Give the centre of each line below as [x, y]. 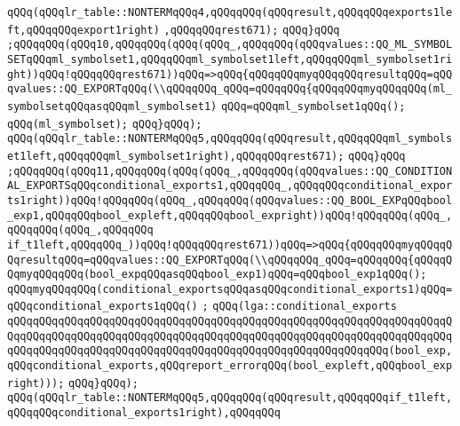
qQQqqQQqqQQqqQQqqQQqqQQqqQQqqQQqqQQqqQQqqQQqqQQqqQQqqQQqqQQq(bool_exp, [230, 351]
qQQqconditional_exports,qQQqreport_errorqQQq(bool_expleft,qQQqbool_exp [230, 366]
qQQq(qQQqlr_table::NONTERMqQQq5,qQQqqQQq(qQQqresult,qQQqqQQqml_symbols [230, 139]
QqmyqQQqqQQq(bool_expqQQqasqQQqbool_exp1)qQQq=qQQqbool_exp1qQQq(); [217, 275]
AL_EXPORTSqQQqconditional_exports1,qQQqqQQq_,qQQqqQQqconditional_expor [230, 186]
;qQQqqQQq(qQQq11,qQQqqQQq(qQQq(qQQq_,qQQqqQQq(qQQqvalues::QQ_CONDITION [230, 171]
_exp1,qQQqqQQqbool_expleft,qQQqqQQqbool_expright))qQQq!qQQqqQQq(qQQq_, [230, 215]
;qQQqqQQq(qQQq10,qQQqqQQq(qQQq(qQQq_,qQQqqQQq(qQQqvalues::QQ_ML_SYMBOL [230, 45]
